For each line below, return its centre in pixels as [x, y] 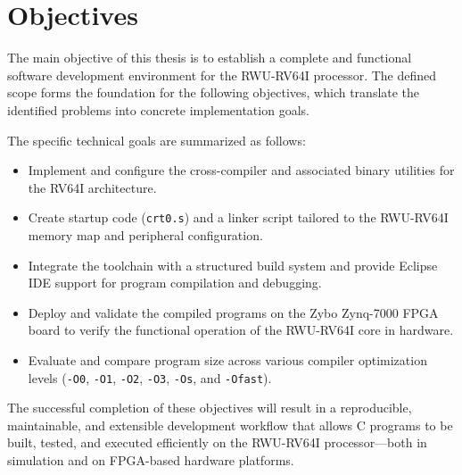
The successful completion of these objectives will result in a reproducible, [210, 408]
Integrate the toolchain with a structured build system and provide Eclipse [233, 265]
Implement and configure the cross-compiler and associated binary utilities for [241, 170]
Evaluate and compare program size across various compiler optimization [227, 359]
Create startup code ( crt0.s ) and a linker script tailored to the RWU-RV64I [238, 217]
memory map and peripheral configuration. [145, 234]
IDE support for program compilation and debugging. [175, 283]
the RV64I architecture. [92, 187]
